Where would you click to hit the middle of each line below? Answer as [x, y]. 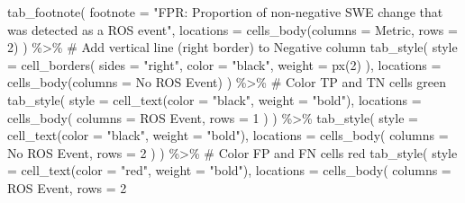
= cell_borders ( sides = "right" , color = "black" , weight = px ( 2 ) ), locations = [224, 64]
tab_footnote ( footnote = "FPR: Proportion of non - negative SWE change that [225, 12]
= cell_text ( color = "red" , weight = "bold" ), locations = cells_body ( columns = [229, 170]
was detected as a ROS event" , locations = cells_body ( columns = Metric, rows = [232, 29]
